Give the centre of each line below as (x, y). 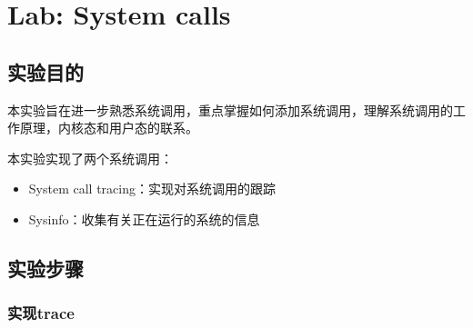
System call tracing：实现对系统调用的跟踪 (152, 189)
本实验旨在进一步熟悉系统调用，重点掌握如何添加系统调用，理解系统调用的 (230, 109)
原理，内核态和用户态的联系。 (109, 128)
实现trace (41, 313)
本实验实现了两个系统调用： (90, 158)
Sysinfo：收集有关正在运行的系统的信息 (144, 219)
